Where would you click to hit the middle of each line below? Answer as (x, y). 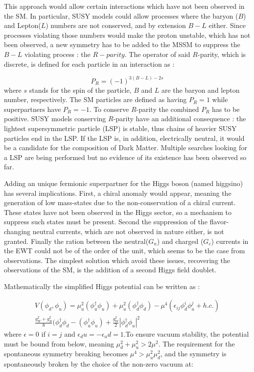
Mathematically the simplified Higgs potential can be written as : (102, 286)
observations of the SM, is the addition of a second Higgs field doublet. (110, 270)
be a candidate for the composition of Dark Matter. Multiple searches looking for (126, 147)
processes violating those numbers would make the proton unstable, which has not (127, 35)
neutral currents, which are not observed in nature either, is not (128, 231)
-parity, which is (222, 54)
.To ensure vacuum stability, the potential (186, 334)
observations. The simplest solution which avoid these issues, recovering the (117, 260)
